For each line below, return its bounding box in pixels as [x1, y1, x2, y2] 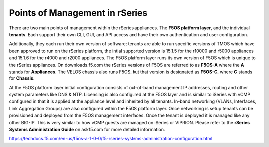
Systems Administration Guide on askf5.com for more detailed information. [9, 127, 165, 133]
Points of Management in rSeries [9, 7, 148, 18]
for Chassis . [9, 75, 35, 81]
